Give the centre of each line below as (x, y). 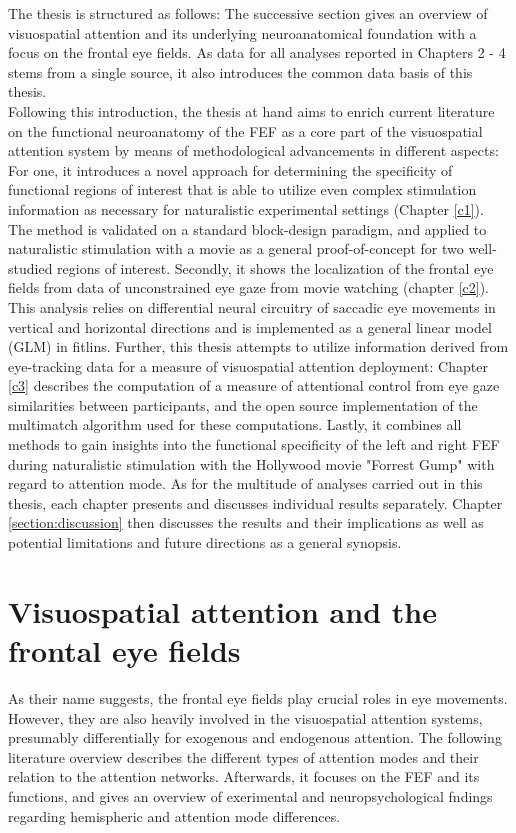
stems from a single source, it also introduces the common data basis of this (240, 71)
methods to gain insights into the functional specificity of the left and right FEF (254, 444)
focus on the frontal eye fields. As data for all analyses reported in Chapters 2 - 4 (257, 52)
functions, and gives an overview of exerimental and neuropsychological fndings (250, 795)
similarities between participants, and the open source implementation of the (243, 404)
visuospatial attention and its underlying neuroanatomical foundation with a (242, 32)
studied (30, 267)
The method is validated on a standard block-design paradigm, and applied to (247, 228)
